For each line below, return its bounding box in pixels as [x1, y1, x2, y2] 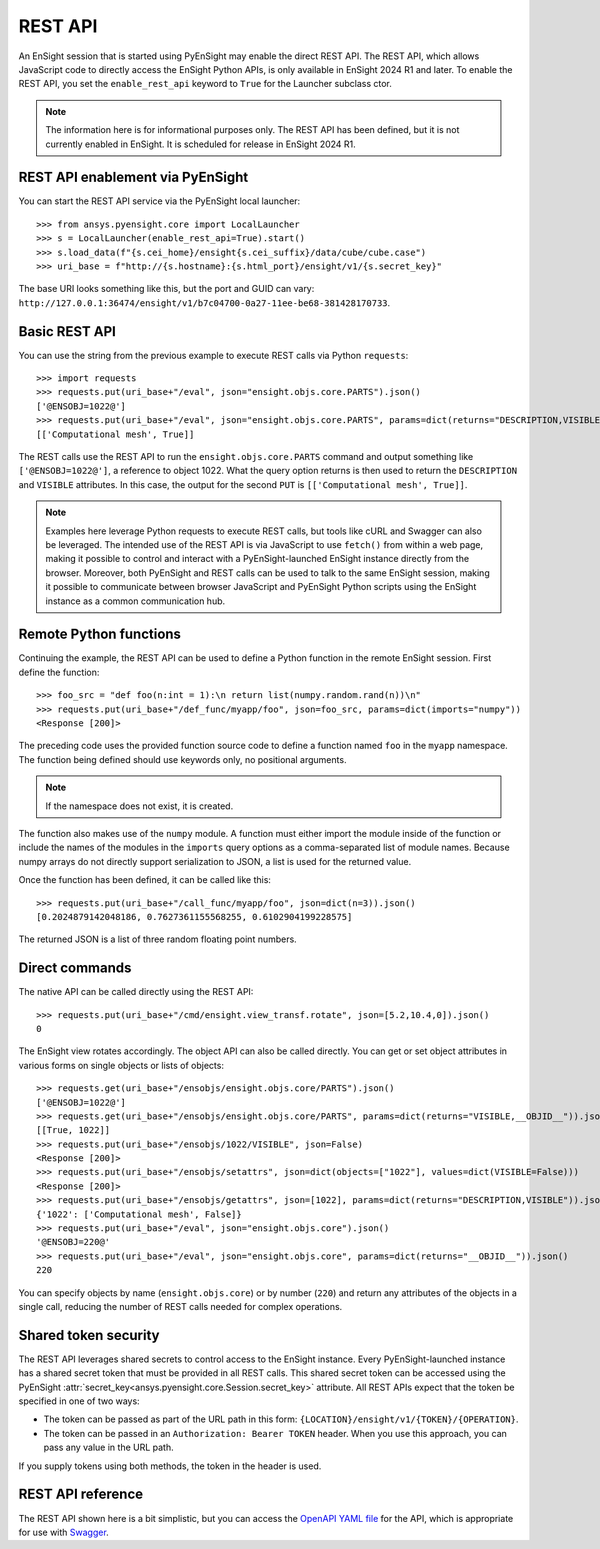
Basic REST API [18, 323, 117, 340]
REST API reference [18, 1486, 144, 1503]
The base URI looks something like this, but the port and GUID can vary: [18, 283, 315, 295]
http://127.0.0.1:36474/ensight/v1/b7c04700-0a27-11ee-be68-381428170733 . [18, 296, 391, 309]
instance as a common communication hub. [45, 595, 226, 607]
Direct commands [18, 960, 132, 977]
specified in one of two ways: [18, 1395, 140, 1407]
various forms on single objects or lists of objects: [18, 1059, 225, 1071]
